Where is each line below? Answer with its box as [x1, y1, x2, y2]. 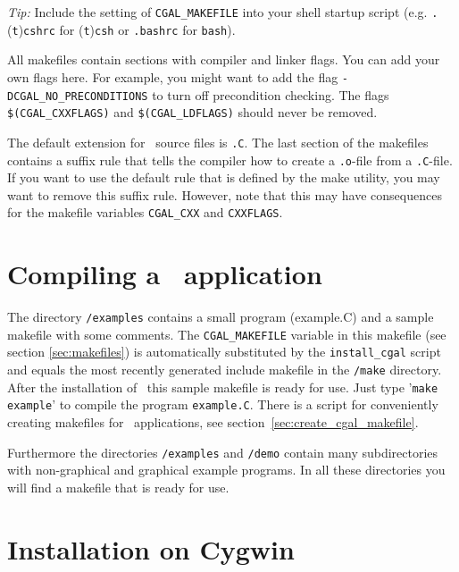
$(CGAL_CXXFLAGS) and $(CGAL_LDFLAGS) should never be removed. [7, 103, 378, 122]
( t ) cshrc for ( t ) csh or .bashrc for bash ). [7, 20, 236, 38]
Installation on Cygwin [7, 530, 295, 567]
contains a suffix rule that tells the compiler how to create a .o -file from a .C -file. [7, 150, 453, 169]
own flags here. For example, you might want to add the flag [7, 67, 338, 86]
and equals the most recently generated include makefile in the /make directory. [7, 360, 442, 379]
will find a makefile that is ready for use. [7, 477, 229, 496]
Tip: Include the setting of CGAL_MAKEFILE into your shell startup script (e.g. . [7, 3, 438, 21]
